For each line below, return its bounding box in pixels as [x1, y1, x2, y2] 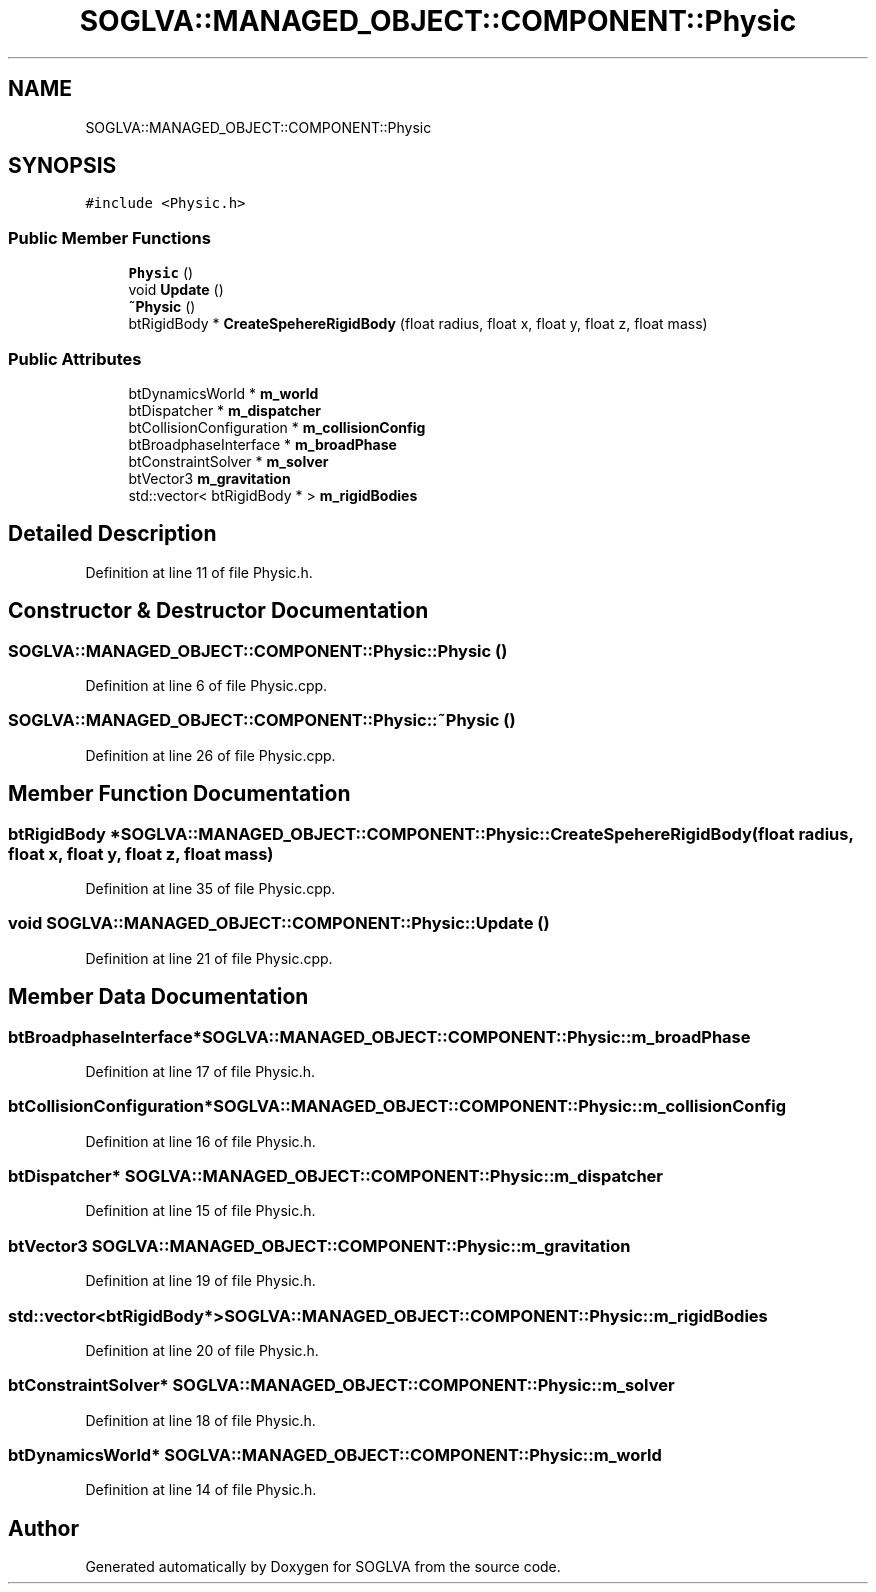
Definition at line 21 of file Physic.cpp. [85, 949, 333, 967]
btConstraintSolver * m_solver [128, 452, 329, 470]
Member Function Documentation [8, 781, 351, 807]
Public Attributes [8, 348, 142, 369]
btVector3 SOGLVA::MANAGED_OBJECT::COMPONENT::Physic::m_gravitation [8, 1235, 631, 1256]
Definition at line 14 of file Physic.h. [85, 1481, 317, 1499]
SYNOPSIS [8, 153, 117, 179]
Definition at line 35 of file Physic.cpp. [85, 879, 336, 897]
